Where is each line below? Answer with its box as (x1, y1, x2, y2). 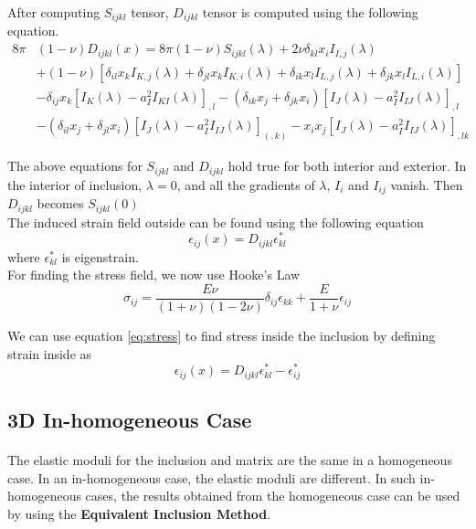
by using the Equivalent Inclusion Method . (7, 503, 271, 523)
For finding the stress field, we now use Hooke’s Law (7, 265, 301, 284)
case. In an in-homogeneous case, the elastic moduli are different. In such (7, 468, 416, 487)
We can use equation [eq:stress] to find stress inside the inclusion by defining (7, 326, 436, 345)
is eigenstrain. (61, 247, 139, 266)
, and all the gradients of (176, 175, 315, 194)
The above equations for (7, 156, 143, 175)
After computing (7, 3, 100, 21)
